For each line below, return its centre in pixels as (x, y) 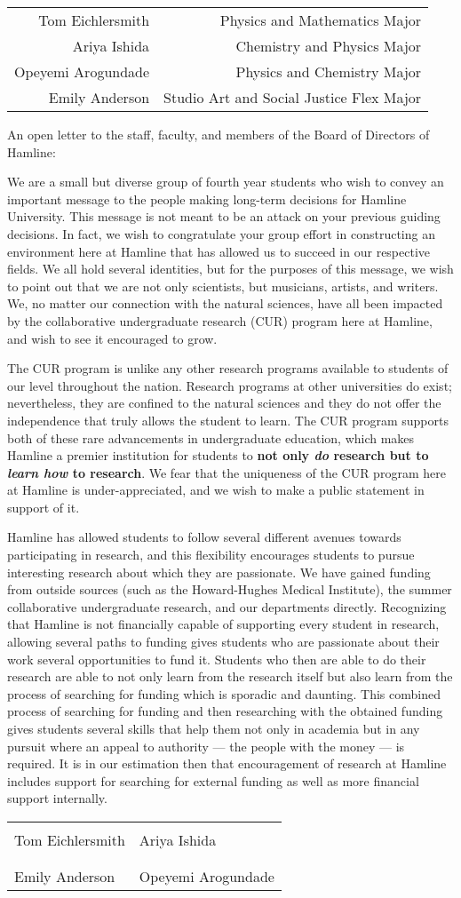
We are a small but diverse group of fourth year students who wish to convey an (226, 182)
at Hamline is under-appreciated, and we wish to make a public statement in (216, 490)
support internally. (57, 798)
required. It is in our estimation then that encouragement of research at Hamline (227, 763)
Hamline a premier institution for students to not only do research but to (218, 455)
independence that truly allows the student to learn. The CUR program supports (228, 420)
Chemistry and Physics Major (329, 46)
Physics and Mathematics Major (321, 20)
